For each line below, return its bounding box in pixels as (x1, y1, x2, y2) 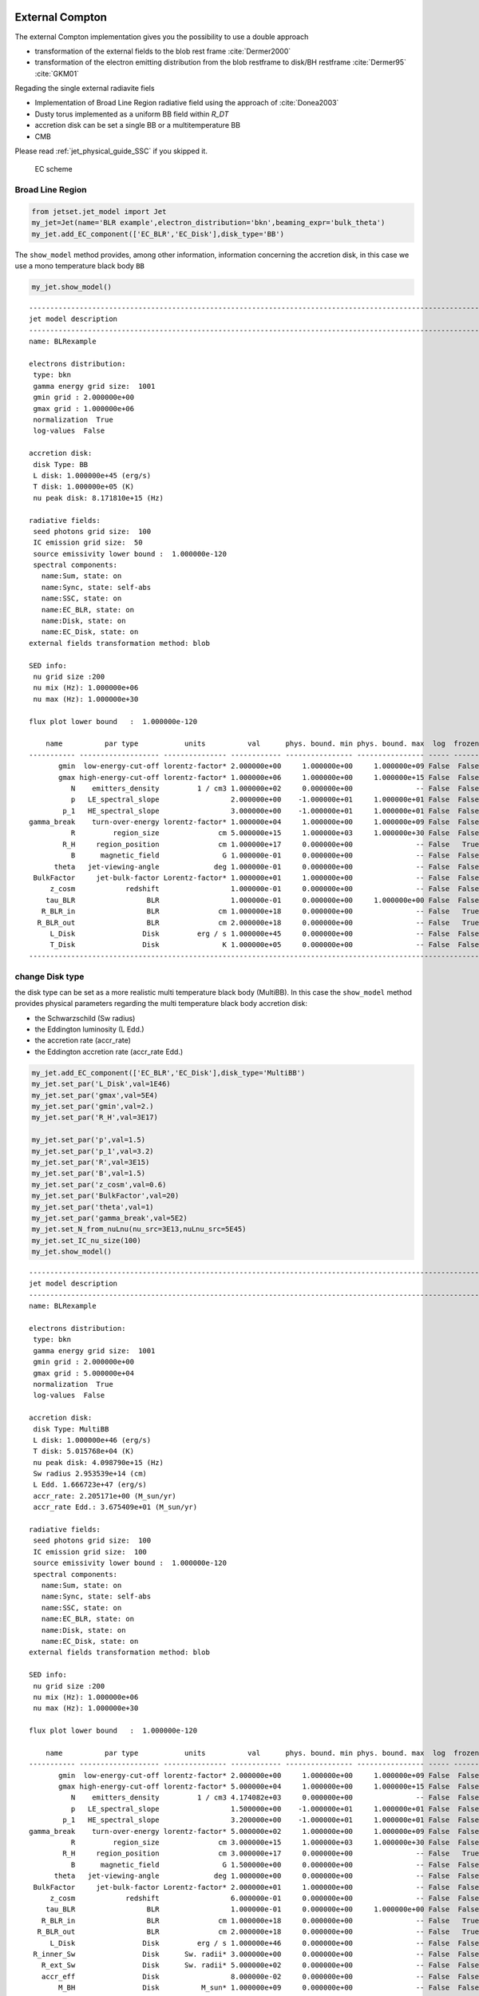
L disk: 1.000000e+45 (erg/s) (33, 471, 152, 480)
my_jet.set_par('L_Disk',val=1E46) (31, 1079, 171, 1089)
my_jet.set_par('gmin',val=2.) (31, 1102, 155, 1111)
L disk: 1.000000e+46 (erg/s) (33, 1436, 152, 1444)
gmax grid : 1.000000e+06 (33, 404, 135, 413)
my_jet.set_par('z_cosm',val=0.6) (31, 1180, 167, 1189)
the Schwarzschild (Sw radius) (34, 1013, 136, 1023)
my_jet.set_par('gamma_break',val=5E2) (31, 1214, 188, 1222)
